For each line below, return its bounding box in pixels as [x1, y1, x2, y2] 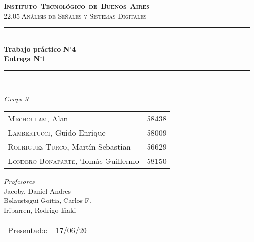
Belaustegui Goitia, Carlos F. [4, 195, 91, 205]
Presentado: [8, 224, 48, 236]
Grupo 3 [4, 93, 29, 103]
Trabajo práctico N [4, 43, 70, 54]
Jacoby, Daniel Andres [4, 185, 71, 196]
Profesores [4, 176, 35, 186]
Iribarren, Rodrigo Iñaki [4, 204, 76, 215]
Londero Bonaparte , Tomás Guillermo [8, 155, 139, 167]
